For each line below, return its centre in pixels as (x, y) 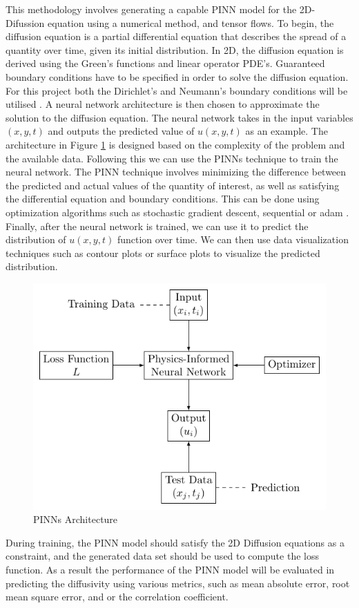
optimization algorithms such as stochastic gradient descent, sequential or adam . (177, 212)
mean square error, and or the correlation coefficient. (117, 597)
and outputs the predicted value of (121, 131)
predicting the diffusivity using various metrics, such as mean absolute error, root (178, 583)
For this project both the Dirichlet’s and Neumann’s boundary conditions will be (177, 90)
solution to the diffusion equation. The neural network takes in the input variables (179, 117)
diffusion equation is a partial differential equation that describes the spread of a (176, 36)
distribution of (36, 239)
